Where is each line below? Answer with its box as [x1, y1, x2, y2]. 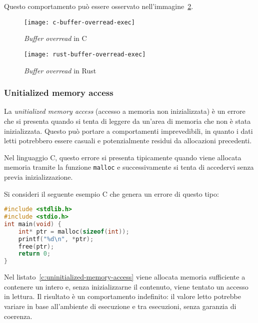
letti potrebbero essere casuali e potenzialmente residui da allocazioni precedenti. [4, 135, 252, 146]
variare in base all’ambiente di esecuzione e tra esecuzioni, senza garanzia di [4, 301, 236, 311]
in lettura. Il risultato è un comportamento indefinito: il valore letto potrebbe [4, 291, 241, 302]
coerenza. [4, 311, 32, 321]
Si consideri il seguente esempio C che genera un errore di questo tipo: [4, 188, 219, 199]
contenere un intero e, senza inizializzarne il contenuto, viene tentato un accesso [4, 281, 248, 292]
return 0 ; [18, 250, 51, 258]
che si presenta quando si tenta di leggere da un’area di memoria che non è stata [4, 115, 251, 126]
